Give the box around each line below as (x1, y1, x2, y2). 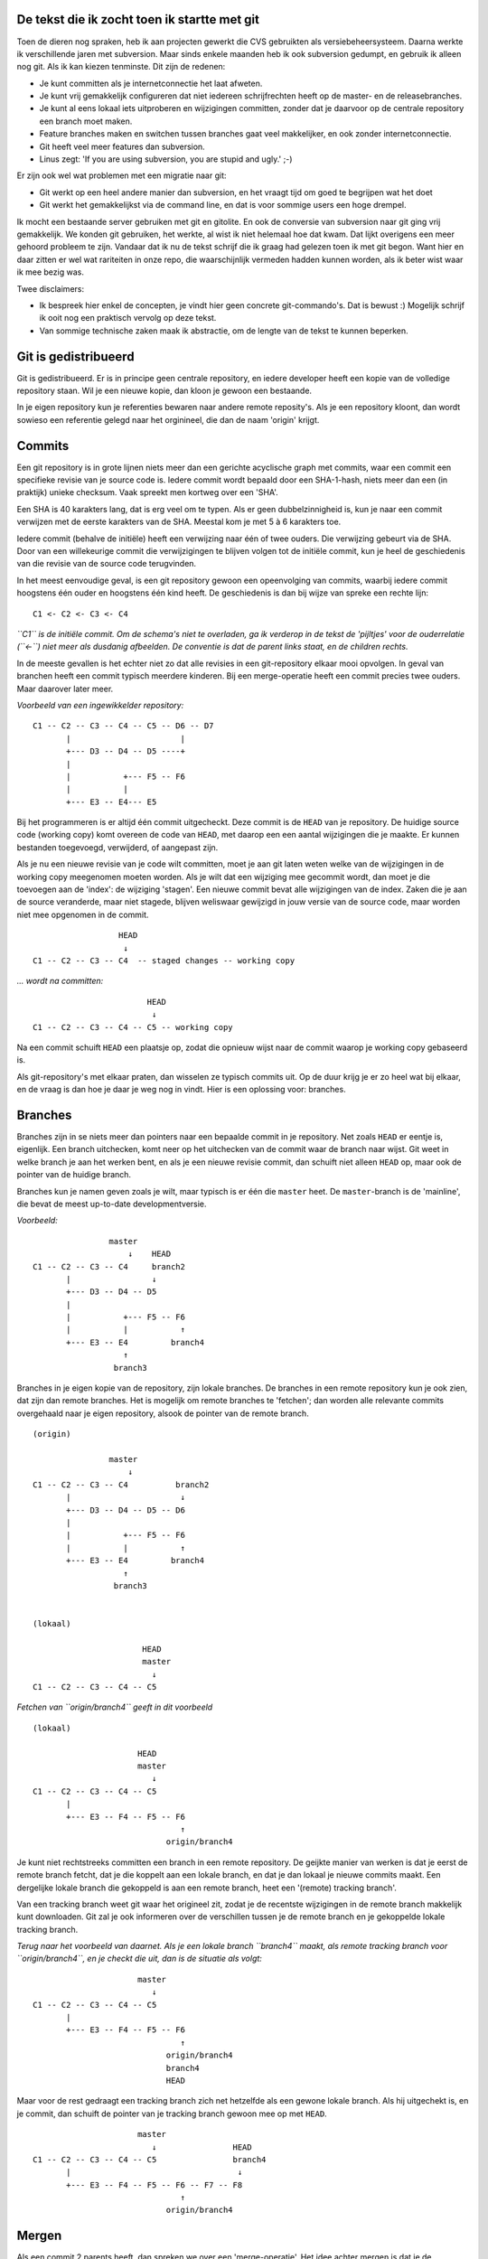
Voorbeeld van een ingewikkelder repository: (16, 699, 184, 710)
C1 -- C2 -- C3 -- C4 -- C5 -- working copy (33, 1022, 234, 1032)
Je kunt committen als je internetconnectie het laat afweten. (39, 78, 263, 89)
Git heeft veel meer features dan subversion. (39, 141, 205, 152)
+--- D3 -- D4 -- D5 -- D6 (66, 1504, 185, 1515)
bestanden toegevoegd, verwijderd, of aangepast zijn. (16, 841, 219, 853)
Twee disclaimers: (16, 283, 85, 294)
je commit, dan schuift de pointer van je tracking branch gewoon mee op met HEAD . (16, 2108, 327, 2119)
